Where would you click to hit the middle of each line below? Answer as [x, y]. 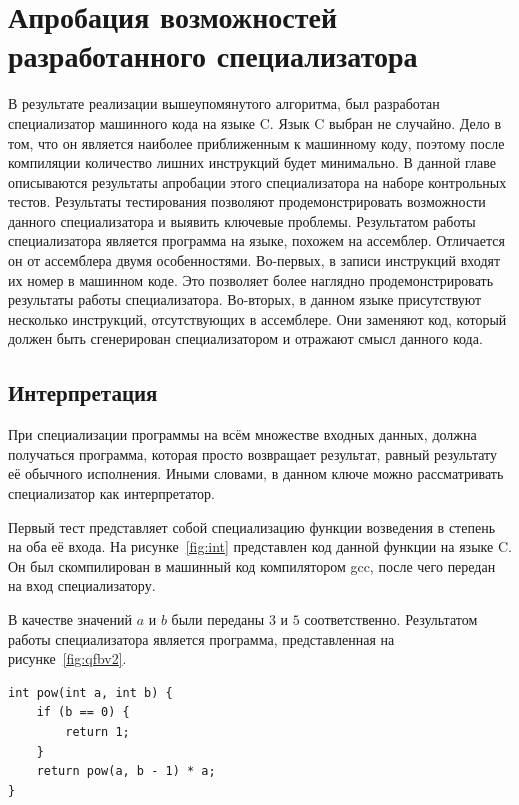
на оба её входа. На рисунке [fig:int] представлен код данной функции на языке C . [260, 546]
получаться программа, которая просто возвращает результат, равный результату [252, 453]
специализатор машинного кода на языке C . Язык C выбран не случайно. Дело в [254, 122]
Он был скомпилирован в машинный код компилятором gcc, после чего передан [252, 565]
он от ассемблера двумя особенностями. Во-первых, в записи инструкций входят [254, 260]
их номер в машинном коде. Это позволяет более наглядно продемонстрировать [251, 279]
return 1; [97, 731]
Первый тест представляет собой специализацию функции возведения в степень [252, 526]
